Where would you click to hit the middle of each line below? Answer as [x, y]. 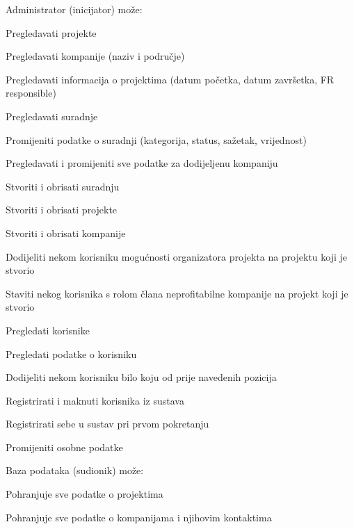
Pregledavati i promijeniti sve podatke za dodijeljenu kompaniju [142, 163]
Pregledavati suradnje [52, 116]
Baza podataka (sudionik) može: [75, 470]
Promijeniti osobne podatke [64, 447]
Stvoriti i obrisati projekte [62, 210]
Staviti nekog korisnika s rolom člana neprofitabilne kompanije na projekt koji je [177, 293]
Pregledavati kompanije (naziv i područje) [95, 56]
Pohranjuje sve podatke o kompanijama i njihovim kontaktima [139, 517]
